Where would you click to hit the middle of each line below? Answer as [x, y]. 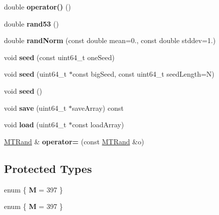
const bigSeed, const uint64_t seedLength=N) [143, 74]
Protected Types [48, 168]
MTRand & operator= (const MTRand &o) [74, 141]
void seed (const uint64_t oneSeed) [59, 57]
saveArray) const [98, 107]
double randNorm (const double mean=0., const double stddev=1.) [110, 40]
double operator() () [38, 7]
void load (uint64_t [35, 125]
